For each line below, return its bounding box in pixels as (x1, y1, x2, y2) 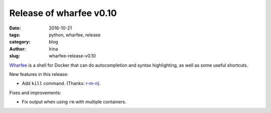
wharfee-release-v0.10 (49, 53, 96, 59)
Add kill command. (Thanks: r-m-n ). (22, 80, 101, 86)
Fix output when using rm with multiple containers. (22, 99, 126, 105)
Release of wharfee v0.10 (9, 7, 117, 18)
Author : (9, 45, 26, 52)
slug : (9, 53, 20, 59)
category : (9, 39, 31, 45)
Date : (9, 25, 21, 31)
